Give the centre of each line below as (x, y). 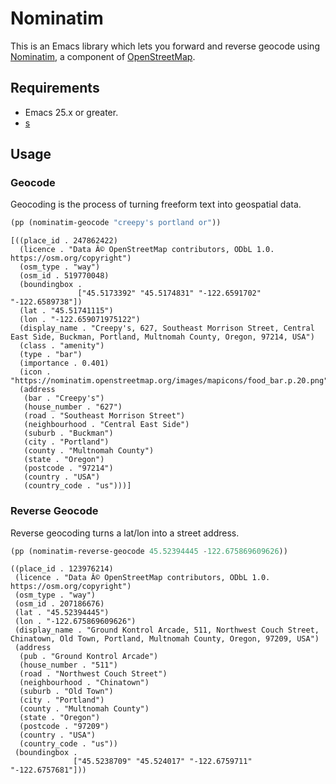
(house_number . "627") (73, 407)
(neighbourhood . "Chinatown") (84, 683)
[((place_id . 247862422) (64, 241)
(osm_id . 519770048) (64, 276)
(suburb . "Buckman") (68, 433)
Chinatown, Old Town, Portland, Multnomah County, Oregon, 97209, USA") (165, 639)
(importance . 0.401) (64, 363)
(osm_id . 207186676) (59, 604)
